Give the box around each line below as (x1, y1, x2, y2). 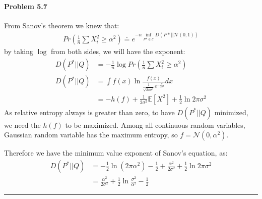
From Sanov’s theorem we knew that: (4, 20, 119, 30)
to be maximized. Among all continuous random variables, (65, 119, 245, 130)
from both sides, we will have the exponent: (50, 46, 185, 57)
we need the (4, 119, 41, 130)
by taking (4, 46, 33, 57)
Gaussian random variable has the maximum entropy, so (4, 129, 178, 140)
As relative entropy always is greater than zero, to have (4, 107, 175, 117)
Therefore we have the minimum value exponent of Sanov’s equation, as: (4, 147, 228, 158)
